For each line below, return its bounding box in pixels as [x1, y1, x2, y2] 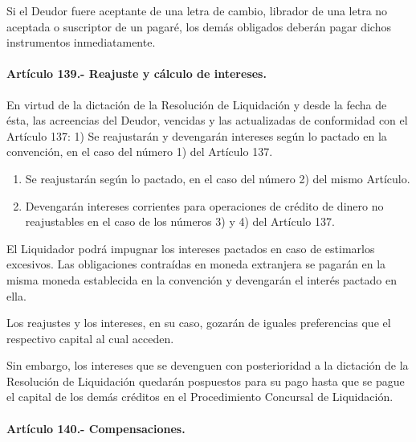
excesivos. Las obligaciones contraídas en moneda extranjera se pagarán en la [6, 256, 386, 272]
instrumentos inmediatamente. [6, 34, 156, 51]
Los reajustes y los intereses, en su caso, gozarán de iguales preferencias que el [6, 314, 391, 331]
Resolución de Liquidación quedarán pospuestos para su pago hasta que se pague [6, 372, 405, 389]
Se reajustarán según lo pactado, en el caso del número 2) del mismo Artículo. [25, 170, 410, 186]
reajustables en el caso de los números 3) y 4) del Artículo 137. [25, 213, 335, 230]
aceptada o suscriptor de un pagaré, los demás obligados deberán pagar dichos [6, 18, 391, 35]
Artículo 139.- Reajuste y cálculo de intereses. [6, 65, 267, 82]
